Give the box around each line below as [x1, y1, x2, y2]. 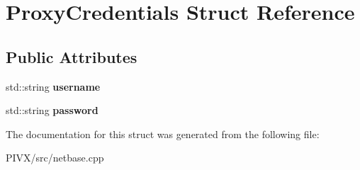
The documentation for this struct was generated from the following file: [6, 126, 320, 141]
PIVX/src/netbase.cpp [6, 150, 104, 165]
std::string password [6, 103, 99, 118]
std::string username [6, 79, 101, 93]
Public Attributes [6, 45, 137, 67]
